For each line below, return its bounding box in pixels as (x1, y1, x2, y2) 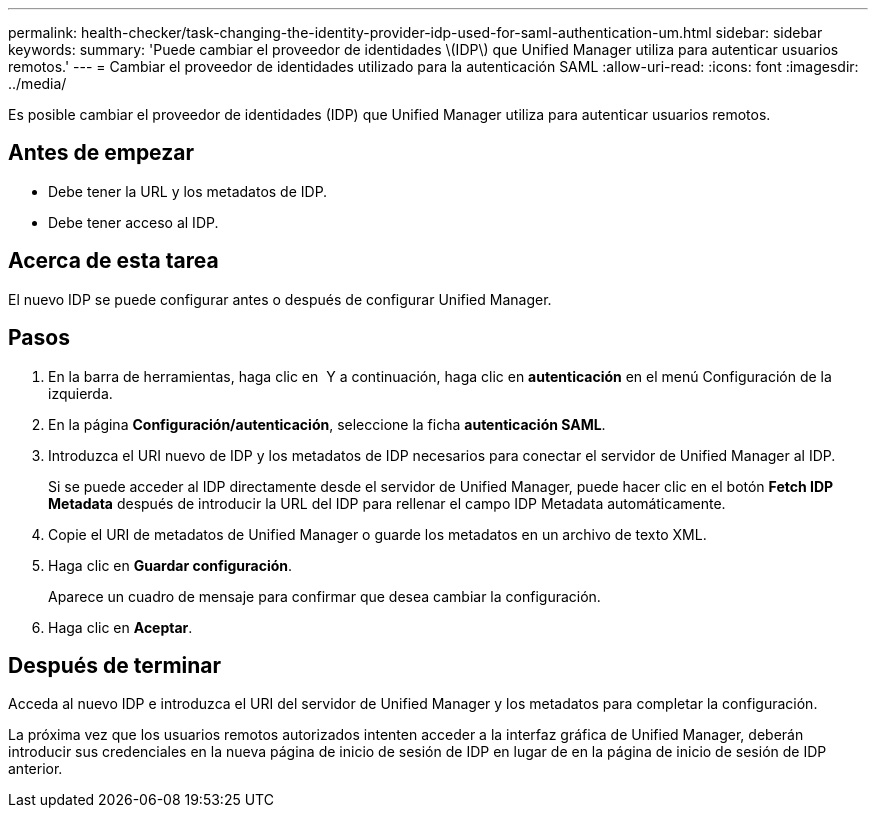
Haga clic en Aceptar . (48, 618, 193, 636)
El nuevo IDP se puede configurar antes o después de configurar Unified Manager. (8, 290, 552, 308)
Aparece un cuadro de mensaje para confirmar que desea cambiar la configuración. (48, 587, 601, 605)
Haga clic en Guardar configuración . (48, 556, 293, 574)
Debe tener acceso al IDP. (48, 213, 219, 231)
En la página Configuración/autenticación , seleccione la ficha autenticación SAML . (48, 415, 606, 433)
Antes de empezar (8, 140, 194, 166)
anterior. (8, 760, 63, 778)
